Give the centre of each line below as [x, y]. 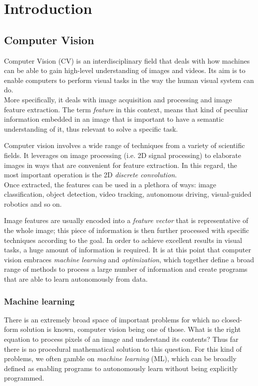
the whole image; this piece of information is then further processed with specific [127, 230]
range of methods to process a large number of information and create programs [126, 269]
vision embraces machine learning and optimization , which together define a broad [129, 259]
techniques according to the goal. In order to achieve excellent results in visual [123, 240]
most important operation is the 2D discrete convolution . [91, 175]
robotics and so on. [33, 203]
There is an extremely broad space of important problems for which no [112, 319]
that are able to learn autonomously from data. [76, 279]
